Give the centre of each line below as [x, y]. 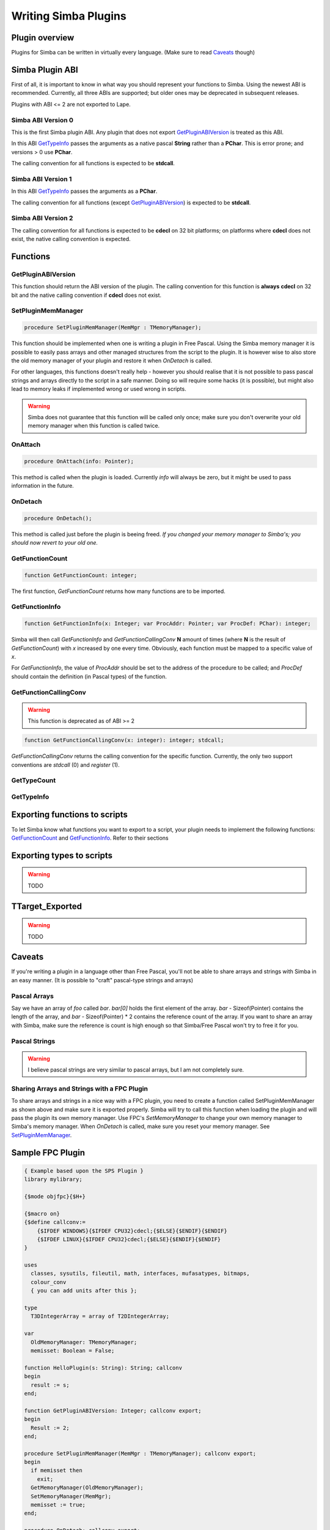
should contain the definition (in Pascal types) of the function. [89, 676]
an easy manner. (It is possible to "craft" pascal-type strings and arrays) [102, 980]
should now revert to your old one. [54, 543]
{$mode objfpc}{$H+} [55, 1196]
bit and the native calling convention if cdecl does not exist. [86, 295]
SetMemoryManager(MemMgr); [71, 1496]
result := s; [50, 1385]
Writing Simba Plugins [69, 16]
